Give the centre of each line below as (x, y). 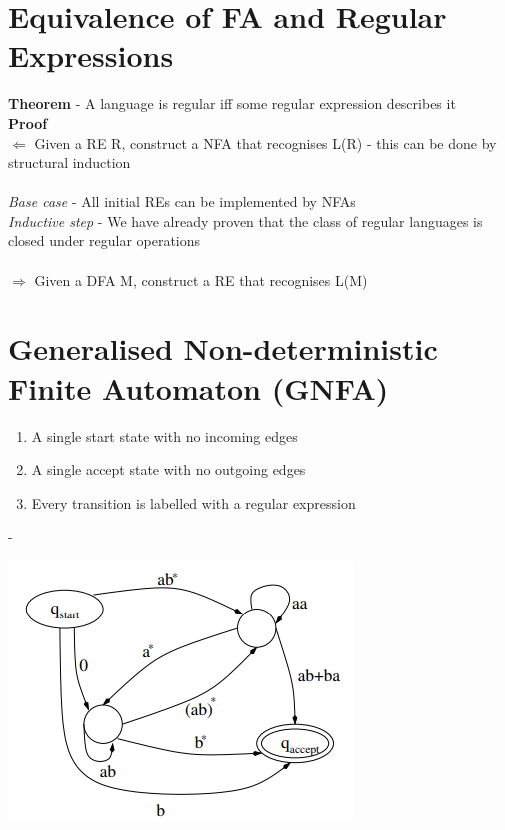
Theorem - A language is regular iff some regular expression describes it (232, 103)
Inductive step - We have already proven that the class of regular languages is (245, 220)
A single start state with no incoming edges (164, 435)
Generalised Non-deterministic (223, 348)
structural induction (69, 162)
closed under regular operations (104, 240)
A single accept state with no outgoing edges (168, 469)
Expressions (91, 55)
